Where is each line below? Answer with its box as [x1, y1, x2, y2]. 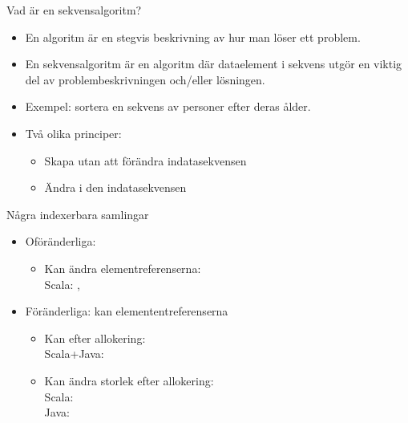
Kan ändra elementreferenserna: [44, 259, 201, 276]
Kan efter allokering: [44, 329, 146, 346]
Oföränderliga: [25, 233, 96, 250]
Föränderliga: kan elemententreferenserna [25, 303, 228, 319]
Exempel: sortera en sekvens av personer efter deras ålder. [25, 98, 311, 115]
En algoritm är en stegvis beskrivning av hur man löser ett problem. [25, 28, 361, 45]
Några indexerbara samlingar [6, 205, 149, 222]
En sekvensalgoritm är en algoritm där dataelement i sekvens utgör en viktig [25, 55, 402, 72]
